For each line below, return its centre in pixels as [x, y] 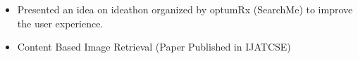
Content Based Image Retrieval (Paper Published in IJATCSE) [154, 47]
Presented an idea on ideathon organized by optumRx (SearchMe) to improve [185, 9]
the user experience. [60, 23]
